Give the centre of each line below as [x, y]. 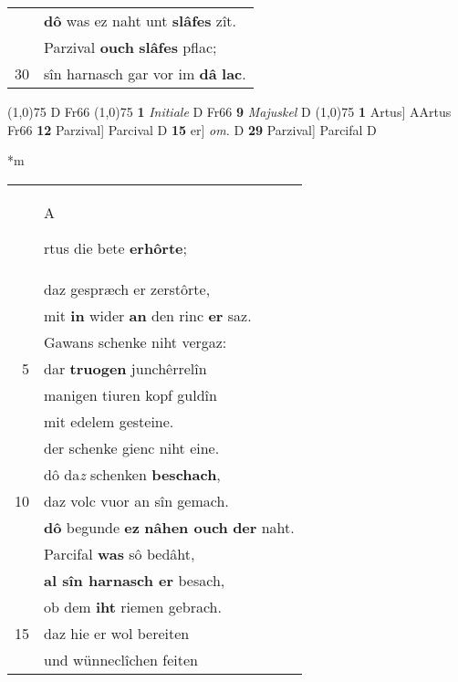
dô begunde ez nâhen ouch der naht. [169, 527]
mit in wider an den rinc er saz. [148, 315]
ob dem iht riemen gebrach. [133, 606]
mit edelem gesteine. [109, 421]
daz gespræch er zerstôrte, [127, 289]
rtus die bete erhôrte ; [115, 247]
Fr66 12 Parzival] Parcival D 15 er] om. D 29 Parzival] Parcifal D [192, 129]
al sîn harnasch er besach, [135, 580]
